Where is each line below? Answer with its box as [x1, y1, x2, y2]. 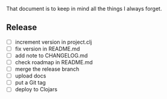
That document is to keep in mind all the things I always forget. [6, 5, 162, 12]
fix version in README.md [14, 45, 80, 52]
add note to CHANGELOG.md [14, 52, 88, 59]
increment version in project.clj [14, 38, 92, 46]
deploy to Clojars [14, 86, 58, 93]
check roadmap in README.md [14, 59, 93, 65]
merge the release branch [14, 65, 80, 73]
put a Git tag [14, 79, 46, 86]
